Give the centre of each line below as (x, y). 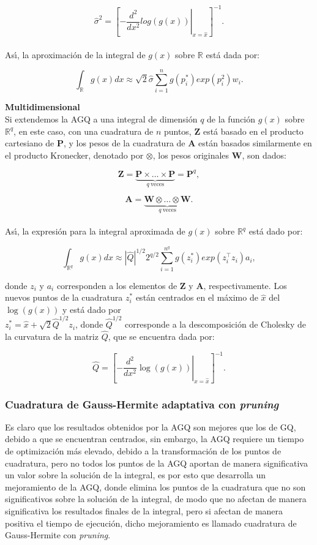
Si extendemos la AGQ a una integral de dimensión (101, 119)
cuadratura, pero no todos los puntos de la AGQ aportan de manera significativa (156, 463)
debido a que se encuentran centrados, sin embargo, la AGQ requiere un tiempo (155, 439)
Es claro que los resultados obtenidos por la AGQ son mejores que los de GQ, (151, 427)
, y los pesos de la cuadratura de (124, 143)
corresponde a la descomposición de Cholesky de (216, 324)
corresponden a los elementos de (117, 285)
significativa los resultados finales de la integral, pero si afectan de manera (144, 510)
